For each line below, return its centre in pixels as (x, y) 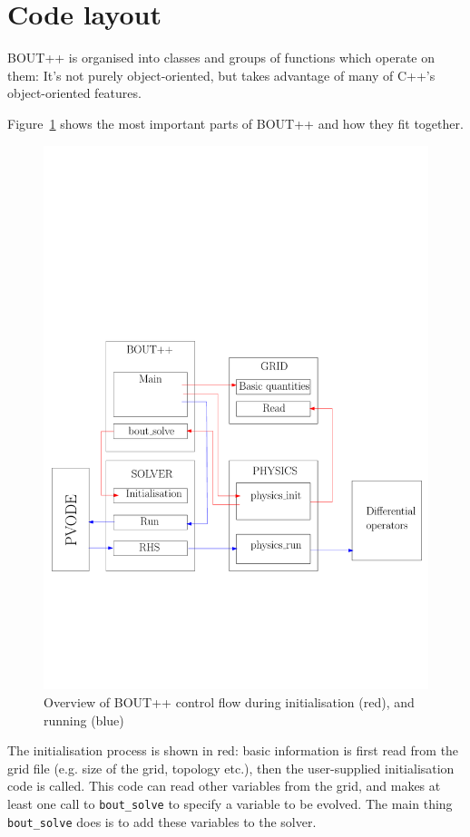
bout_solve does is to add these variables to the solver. (162, 821)
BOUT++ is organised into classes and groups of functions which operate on (221, 58)
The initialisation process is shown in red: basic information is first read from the (233, 750)
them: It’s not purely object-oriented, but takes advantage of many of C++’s (221, 75)
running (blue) (84, 720)
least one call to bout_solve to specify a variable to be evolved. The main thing (230, 803)
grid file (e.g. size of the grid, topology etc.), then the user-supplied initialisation (231, 768)
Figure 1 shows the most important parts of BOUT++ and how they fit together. (235, 123)
